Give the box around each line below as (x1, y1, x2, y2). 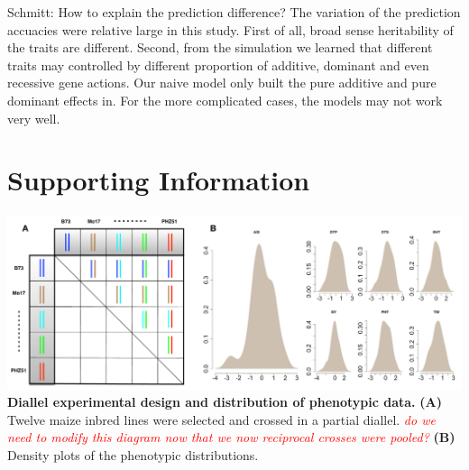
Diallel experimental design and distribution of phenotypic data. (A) (7, 392, 442, 411)
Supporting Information (7, 161, 310, 198)
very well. (7, 108, 60, 127)
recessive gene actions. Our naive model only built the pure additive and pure (7, 73, 437, 92)
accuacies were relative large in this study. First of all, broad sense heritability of (7, 20, 454, 39)
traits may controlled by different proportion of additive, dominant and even (7, 55, 429, 74)
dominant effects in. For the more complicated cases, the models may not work (7, 90, 443, 109)
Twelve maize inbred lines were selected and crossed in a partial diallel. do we (7, 410, 436, 429)
